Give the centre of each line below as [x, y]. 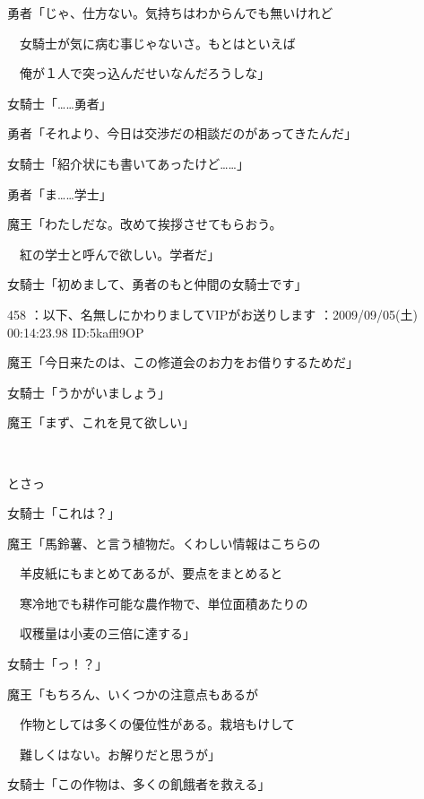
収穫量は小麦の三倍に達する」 [107, 633]
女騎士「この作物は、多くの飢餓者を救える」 [139, 784]
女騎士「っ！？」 [57, 664]
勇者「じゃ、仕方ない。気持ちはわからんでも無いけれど [170, 13]
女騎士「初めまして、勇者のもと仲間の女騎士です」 [157, 284]
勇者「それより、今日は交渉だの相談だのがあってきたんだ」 [182, 133]
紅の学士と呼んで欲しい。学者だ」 [120, 254]
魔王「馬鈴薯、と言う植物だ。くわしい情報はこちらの [164, 543]
